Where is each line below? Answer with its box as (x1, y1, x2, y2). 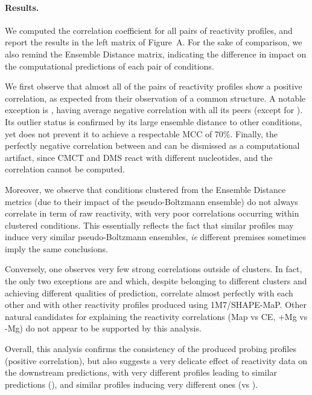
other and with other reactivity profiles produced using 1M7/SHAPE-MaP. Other (5, 298, 307, 311)
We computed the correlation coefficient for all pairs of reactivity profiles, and (5, 24, 293, 36)
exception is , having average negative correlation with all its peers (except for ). (5, 103, 303, 116)
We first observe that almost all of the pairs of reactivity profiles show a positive (5, 80, 302, 93)
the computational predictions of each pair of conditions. (5, 59, 214, 72)
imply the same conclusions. (5, 242, 108, 255)
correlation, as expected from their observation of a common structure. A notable (5, 91, 306, 104)
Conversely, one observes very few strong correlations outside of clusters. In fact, (5, 263, 302, 275)
